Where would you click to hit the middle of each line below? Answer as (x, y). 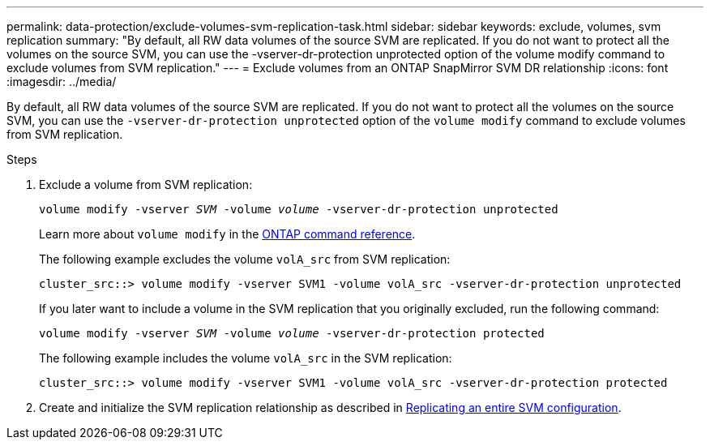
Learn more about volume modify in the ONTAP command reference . (227, 234)
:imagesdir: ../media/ (62, 81)
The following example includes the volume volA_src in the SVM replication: (246, 358)
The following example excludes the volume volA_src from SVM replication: (245, 259)
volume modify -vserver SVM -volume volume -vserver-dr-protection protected (292, 333)
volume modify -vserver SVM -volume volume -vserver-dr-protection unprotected (299, 209)
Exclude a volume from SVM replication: (146, 184)
